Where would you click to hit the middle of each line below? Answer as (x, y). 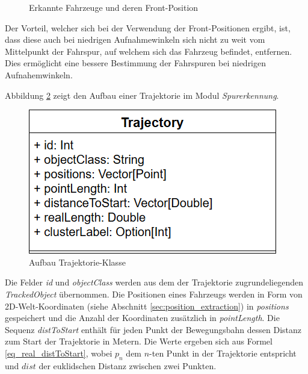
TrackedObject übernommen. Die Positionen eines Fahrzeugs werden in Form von (154, 294)
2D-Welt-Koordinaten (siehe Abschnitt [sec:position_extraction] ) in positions (147, 306)
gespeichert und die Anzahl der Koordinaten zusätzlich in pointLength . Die (142, 318)
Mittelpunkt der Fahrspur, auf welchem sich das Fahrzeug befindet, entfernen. (149, 51)
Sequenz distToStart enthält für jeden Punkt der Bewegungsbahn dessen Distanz (153, 329)
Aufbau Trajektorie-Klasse (77, 262)
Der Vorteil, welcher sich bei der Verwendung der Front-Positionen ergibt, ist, (148, 27)
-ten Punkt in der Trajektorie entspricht (223, 353)
